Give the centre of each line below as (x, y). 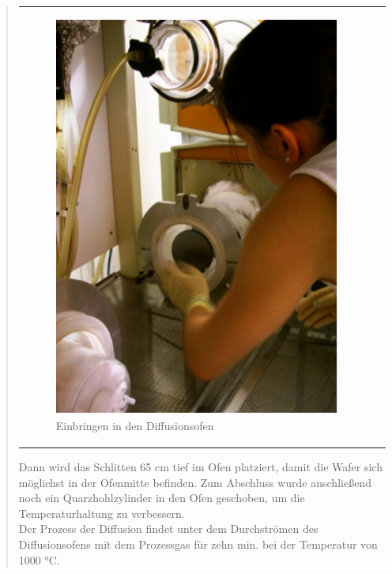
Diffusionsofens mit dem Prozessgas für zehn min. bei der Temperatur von (198, 544)
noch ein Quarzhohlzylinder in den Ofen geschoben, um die (162, 498)
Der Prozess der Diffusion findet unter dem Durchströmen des (168, 529)
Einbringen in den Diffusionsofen (135, 426)
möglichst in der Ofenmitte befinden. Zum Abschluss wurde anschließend (195, 482)
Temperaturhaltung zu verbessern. (102, 513)
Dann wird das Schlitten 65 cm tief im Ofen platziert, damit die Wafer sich (200, 467)
